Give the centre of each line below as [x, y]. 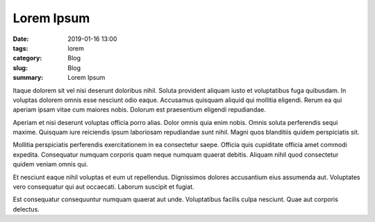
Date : [21, 39]
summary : [28, 78]
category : [27, 58]
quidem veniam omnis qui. [50, 164]
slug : [20, 68]
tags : [20, 48]
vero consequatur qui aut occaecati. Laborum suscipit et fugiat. [103, 187]
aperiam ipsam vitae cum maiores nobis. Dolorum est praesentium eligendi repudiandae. [140, 110]
